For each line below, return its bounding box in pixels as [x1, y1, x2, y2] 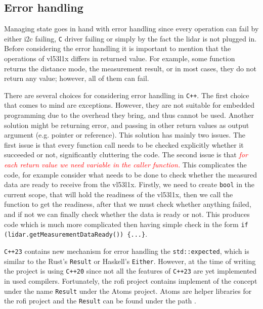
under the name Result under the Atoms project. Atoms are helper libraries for [4, 285, 252, 296]
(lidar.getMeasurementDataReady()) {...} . [4, 229, 148, 239]
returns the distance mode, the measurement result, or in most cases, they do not [4, 63, 256, 73]
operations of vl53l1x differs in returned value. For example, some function [4, 53, 235, 64]
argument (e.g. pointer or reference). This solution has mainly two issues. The [4, 129, 246, 140]
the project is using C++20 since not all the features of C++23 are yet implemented [4, 266, 257, 276]
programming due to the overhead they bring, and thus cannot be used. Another [4, 110, 254, 120]
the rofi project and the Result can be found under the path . [4, 295, 196, 306]
